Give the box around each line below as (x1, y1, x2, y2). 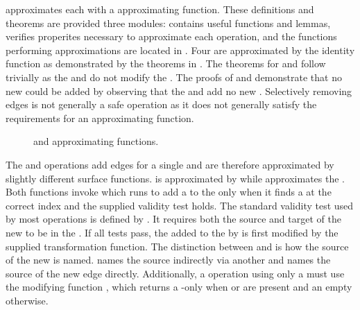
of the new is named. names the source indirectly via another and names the (6, 252, 331, 267)
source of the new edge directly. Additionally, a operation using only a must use (6, 266, 345, 280)
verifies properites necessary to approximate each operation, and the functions (6, 29, 337, 44)
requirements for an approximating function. (6, 110, 194, 125)
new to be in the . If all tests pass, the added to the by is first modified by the (6, 225, 338, 239)
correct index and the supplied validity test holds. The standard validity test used (6, 198, 354, 212)
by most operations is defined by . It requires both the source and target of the (6, 212, 341, 226)
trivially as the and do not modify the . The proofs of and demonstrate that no (6, 69, 342, 84)
